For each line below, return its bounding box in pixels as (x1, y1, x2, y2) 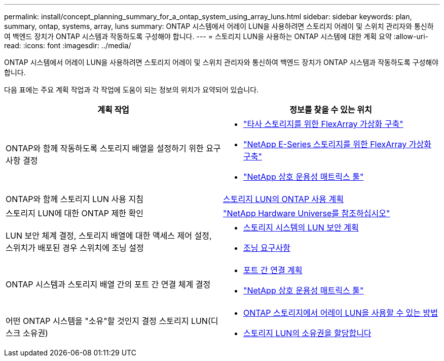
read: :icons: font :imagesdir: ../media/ (4, 41, 131, 50)
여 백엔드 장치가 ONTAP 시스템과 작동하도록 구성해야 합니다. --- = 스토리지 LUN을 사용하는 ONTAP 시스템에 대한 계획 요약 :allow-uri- (4, 32, 428, 41)
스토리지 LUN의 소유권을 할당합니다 (243, 328, 372, 338)
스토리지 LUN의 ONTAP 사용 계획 (223, 194, 344, 204)
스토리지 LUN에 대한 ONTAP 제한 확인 (6, 208, 143, 218)
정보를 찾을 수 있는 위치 (289, 105, 372, 115)
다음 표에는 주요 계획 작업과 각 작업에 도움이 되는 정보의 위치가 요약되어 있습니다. (4, 85, 259, 94)
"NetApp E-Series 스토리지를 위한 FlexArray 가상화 (243, 139, 431, 149)
